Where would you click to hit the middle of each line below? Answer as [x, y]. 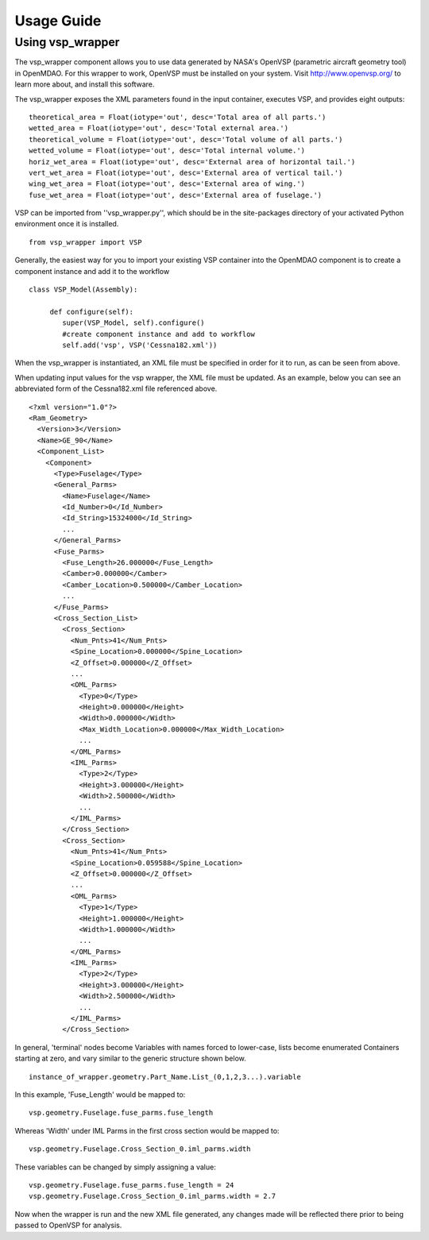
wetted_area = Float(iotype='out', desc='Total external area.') [159, 128]
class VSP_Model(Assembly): [83, 290]
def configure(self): [92, 311]
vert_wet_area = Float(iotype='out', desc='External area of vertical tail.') [186, 172]
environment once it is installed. [67, 224]
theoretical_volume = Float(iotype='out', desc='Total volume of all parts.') [186, 139]
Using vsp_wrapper [67, 42]
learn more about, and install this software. [85, 84]
